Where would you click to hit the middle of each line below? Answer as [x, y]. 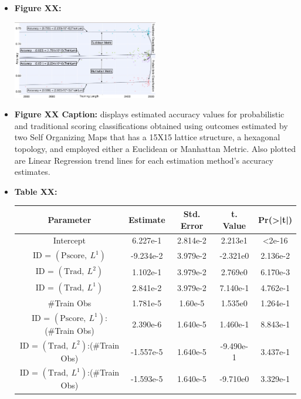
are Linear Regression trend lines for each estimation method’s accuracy [144, 160]
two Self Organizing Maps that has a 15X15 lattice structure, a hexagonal [147, 137]
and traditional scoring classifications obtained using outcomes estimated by [151, 125]
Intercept [70, 240]
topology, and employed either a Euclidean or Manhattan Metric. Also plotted [155, 149]
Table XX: [36, 191]
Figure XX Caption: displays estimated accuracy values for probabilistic [149, 114]
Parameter [70, 219]
